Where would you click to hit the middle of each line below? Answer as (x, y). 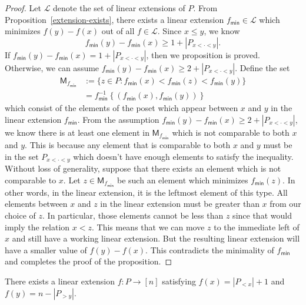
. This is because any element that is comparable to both (128, 145)
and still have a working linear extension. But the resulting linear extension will (156, 238)
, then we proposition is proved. (203, 54)
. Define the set (262, 67)
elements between (36, 204)
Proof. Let (23, 8)
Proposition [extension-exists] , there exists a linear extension (114, 19)
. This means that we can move (148, 227)
